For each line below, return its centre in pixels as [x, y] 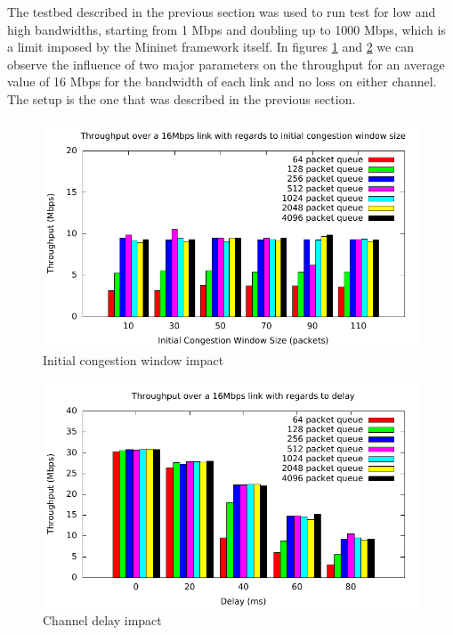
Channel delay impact [102, 620]
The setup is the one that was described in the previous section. [182, 98]
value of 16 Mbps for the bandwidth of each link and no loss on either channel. [222, 81]
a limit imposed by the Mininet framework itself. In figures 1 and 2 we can [210, 47]
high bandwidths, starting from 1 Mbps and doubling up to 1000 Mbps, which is [226, 29]
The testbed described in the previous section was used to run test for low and [222, 12]
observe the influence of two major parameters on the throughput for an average [226, 64]
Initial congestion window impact [133, 359]
